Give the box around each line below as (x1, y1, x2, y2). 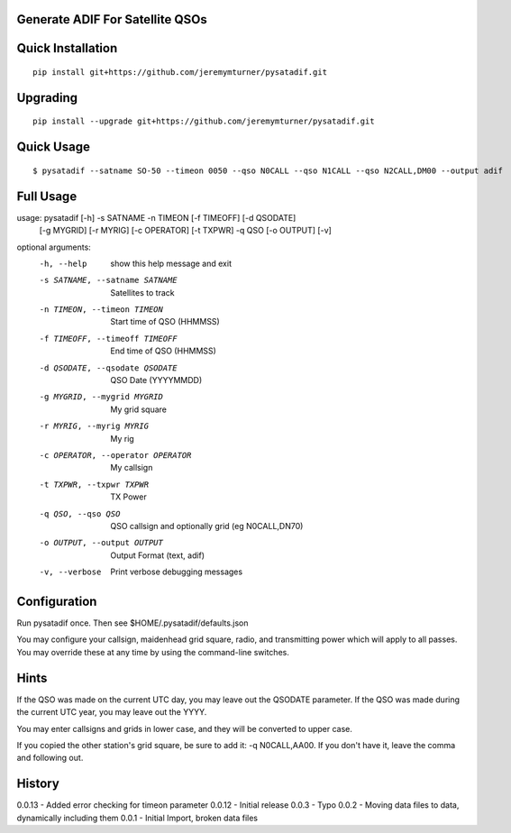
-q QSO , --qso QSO (39, 508, 121, 518)
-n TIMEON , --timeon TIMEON (39, 305, 164, 315)
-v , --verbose (39, 567, 102, 577)
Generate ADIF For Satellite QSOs (16, 12, 207, 27)
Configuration (16, 593, 97, 609)
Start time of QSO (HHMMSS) (110, 316, 220, 327)
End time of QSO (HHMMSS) (110, 345, 216, 356)
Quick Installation (16, 41, 118, 56)
